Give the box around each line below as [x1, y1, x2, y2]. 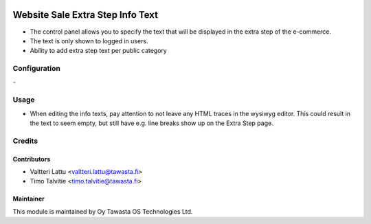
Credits [12, 136, 38, 146]
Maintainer [12, 194, 45, 203]
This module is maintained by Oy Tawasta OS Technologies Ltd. [12, 207, 193, 216]
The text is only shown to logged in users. [30, 36, 148, 45]
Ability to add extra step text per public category [30, 47, 168, 55]
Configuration [12, 64, 61, 74]
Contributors [12, 155, 51, 163]
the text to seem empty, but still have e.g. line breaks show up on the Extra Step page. [30, 119, 274, 127]
